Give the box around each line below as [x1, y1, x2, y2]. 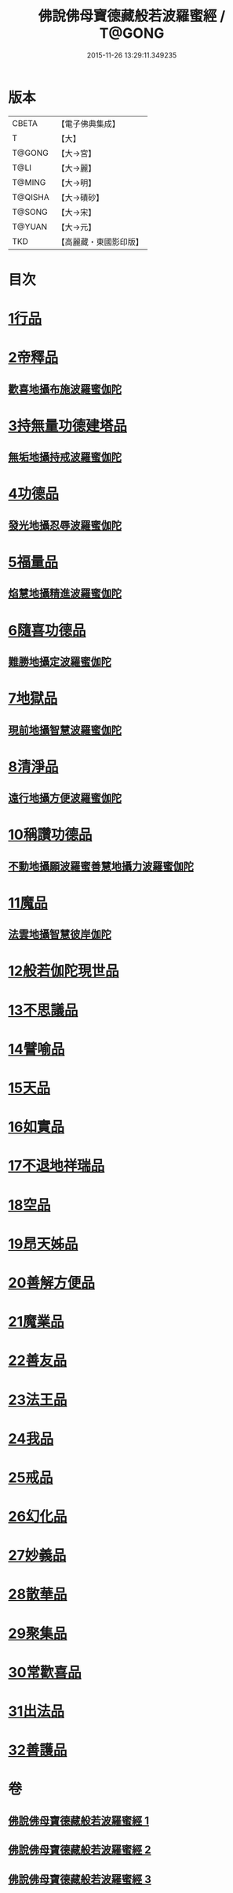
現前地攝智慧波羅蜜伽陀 [8, 723, 122, 737]
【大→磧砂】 [56, 192, 104, 203]
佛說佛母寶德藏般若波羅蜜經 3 [8, 1873, 151, 1886]
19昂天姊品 [8, 1235, 78, 1252]
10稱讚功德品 [8, 826, 93, 844]
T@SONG [12, 206, 49, 217]
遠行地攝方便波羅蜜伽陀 [8, 792, 122, 805]
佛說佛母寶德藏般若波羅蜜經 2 [8, 1843, 151, 1857]
